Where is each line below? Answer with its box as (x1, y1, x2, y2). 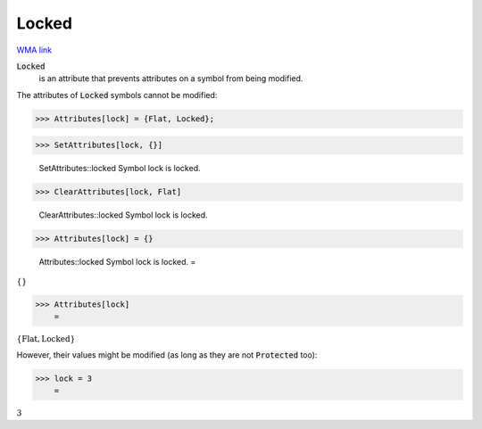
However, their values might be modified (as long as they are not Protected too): (16, 349, 318, 360)
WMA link (16, 45, 53, 55)
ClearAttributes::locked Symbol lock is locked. (38, 210, 209, 220)
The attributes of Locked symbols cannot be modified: (16, 89, 218, 100)
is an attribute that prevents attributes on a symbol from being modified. (38, 73, 303, 84)
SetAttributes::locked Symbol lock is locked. (38, 163, 201, 174)
